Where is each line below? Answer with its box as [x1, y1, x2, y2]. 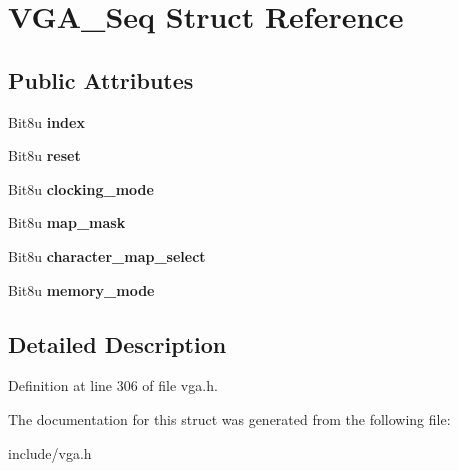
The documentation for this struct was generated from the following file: [8, 408, 451, 429]
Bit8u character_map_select [8, 245, 206, 266]
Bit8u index [8, 111, 85, 132]
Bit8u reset [8, 145, 81, 166]
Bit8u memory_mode [8, 279, 155, 300]
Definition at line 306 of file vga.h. [8, 375, 218, 396]
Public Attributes [8, 64, 194, 95]
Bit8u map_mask [8, 212, 126, 233]
